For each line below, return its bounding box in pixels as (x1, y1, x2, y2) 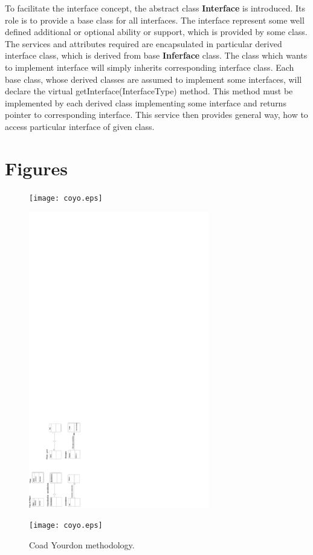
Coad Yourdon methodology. (29, 538, 135, 551)
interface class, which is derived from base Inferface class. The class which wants (5, 49, 308, 62)
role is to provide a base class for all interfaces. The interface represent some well (5, 13, 305, 26)
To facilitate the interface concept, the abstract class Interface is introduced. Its (5, 2, 306, 14)
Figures (5, 155, 68, 180)
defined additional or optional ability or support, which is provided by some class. (5, 25, 308, 38)
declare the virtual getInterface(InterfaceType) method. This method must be (5, 85, 293, 97)
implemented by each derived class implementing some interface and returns (5, 96, 286, 109)
